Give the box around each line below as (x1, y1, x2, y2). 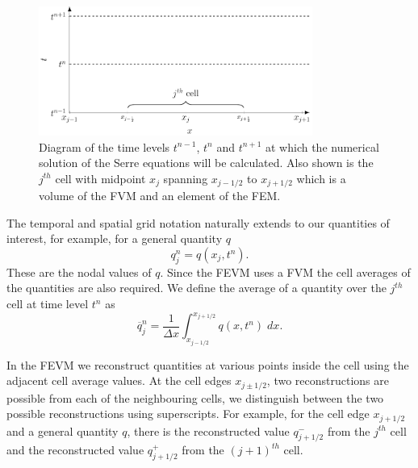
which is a (296, 169, 346, 186)
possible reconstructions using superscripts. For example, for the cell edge (6, 405, 370, 422)
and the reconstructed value (6, 441, 144, 458)
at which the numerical (265, 138, 379, 155)
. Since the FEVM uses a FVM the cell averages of (160, 263, 411, 280)
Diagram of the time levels (39, 138, 170, 155)
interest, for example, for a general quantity (6, 230, 223, 247)
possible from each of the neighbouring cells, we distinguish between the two (6, 389, 384, 406)
